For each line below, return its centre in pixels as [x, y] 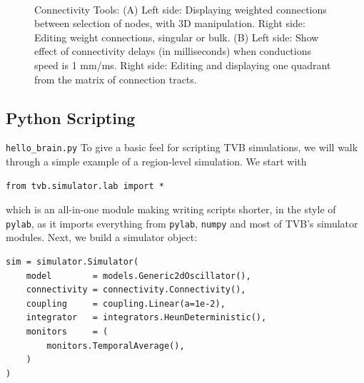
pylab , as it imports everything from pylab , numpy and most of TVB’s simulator [182, 223]
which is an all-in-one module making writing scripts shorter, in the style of [171, 209]
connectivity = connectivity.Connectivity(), [136, 290]
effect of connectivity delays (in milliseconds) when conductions [173, 51]
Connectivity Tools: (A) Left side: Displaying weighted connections [181, 9]
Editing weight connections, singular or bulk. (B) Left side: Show [177, 37]
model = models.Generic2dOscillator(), [138, 276]
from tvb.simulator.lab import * [85, 186]
